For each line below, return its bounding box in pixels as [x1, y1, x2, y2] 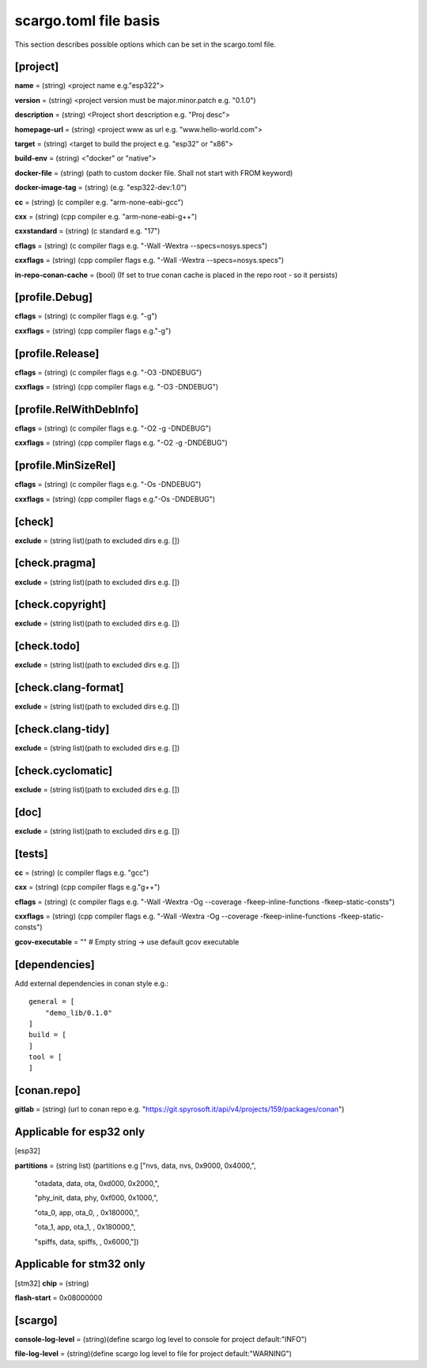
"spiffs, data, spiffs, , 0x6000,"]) [34, 1237, 139, 1246]
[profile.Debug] [14, 291, 93, 304]
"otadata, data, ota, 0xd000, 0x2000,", [34, 1179, 160, 1188]
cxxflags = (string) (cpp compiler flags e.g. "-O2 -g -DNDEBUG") [14, 438, 229, 447]
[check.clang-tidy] [14, 723, 110, 736]
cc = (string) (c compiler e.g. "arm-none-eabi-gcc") [14, 197, 184, 207]
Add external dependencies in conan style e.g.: [14, 978, 169, 988]
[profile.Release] [14, 347, 100, 360]
